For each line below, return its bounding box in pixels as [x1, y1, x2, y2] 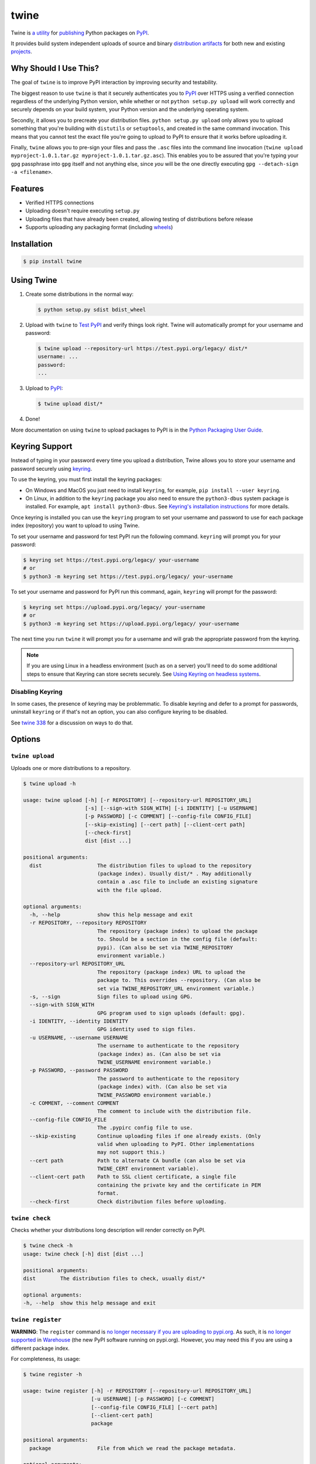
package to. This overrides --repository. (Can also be [97, 977, 261, 984]
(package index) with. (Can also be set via [97, 1083, 227, 1090]
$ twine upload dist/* [37, 401, 103, 407]
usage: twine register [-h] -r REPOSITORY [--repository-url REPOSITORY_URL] [23, 1387, 252, 1394]
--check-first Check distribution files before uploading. [29, 1198, 227, 1205]
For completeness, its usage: [11, 1356, 81, 1363]
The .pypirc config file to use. [97, 1124, 193, 1131]
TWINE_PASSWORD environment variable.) [97, 1092, 212, 1098]
